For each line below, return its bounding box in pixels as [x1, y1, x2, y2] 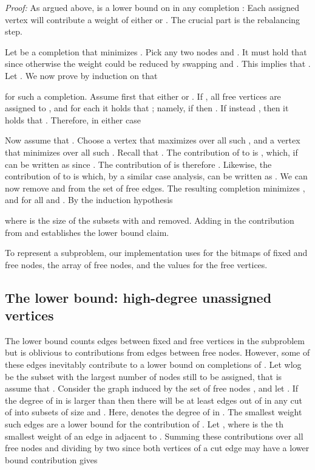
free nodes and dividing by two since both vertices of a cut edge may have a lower [5, 441, 310, 454]
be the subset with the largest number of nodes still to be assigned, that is [5, 370, 282, 382]
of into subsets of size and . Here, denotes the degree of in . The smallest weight [5, 406, 302, 418]
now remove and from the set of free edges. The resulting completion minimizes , [5, 181, 305, 194]
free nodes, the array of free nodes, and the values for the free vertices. [5, 258, 268, 271]
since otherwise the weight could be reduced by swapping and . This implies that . [5, 57, 311, 70]
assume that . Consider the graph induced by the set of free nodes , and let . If [5, 382, 299, 395]
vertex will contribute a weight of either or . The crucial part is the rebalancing [5, 13, 300, 26]
